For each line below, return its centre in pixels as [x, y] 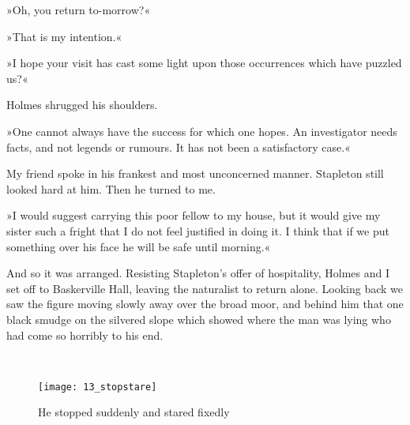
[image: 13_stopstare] [98, 387]
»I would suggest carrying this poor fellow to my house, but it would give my [194, 215]
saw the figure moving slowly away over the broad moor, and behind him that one [205, 304]
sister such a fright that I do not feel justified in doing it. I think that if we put [198, 230]
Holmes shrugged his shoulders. [82, 105]
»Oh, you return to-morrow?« [79, 9]
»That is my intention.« [64, 36]
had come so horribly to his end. [85, 335]
